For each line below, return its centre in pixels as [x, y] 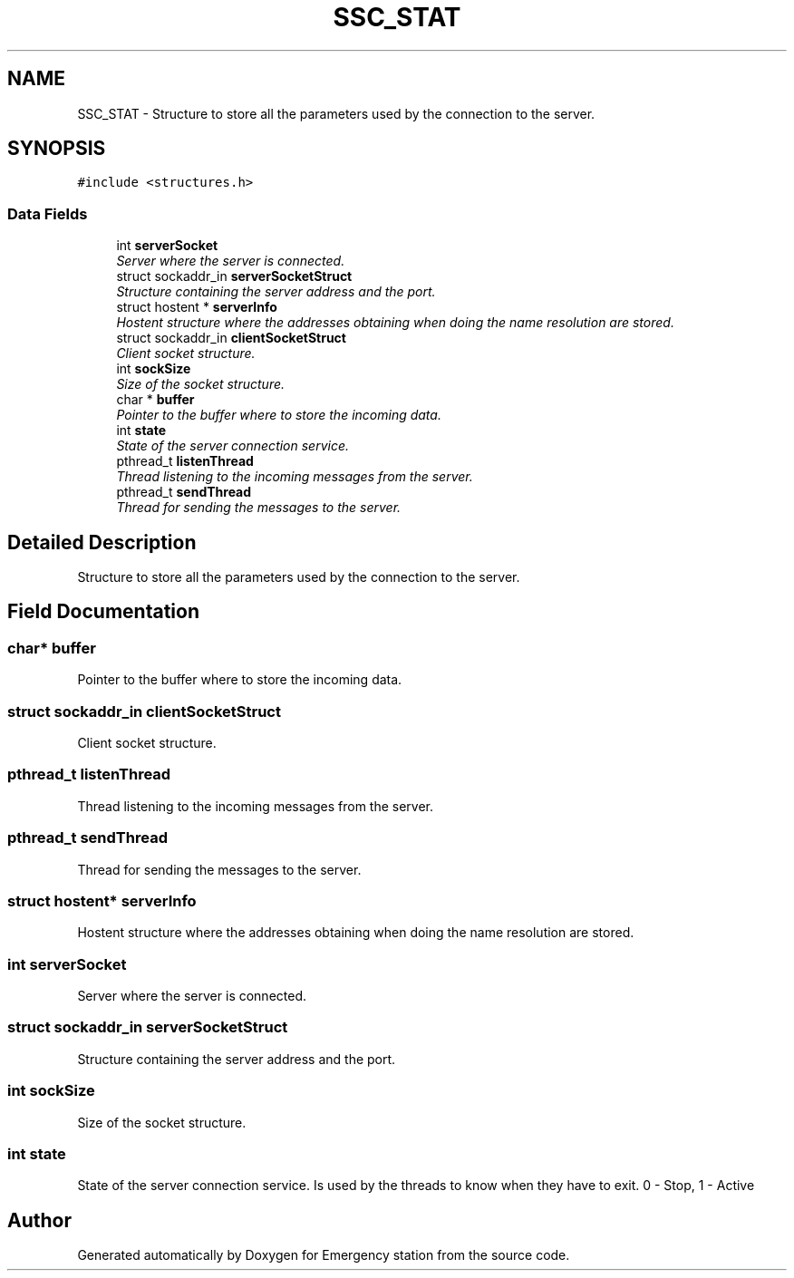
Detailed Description [102, 542]
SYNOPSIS [57, 149]
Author [39, 1220]
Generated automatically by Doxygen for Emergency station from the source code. [324, 1255]
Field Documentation [103, 612]
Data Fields [48, 213]
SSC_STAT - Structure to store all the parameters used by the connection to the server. [336, 113]
